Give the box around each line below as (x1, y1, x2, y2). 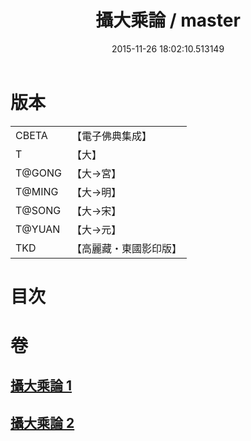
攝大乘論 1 (10, 377, 73, 395)
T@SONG (15, 203, 62, 217)
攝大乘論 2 (10, 414, 75, 431)
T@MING (15, 184, 59, 198)
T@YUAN (15, 222, 61, 236)
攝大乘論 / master (95, 9, 241, 32)
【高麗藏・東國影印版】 (71, 241, 182, 255)
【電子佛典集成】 (71, 129, 152, 143)
